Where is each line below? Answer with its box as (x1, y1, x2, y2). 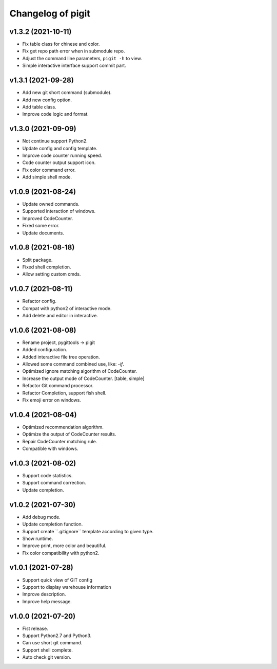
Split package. (22, 257, 53, 263)
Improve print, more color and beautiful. (22, 543, 107, 549)
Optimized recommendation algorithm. (22, 424, 104, 430)
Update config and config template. (22, 145, 97, 151)
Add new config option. (22, 97, 72, 103)
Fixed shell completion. (22, 264, 71, 270)
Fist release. (22, 625, 48, 631)
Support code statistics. (22, 473, 73, 479)
